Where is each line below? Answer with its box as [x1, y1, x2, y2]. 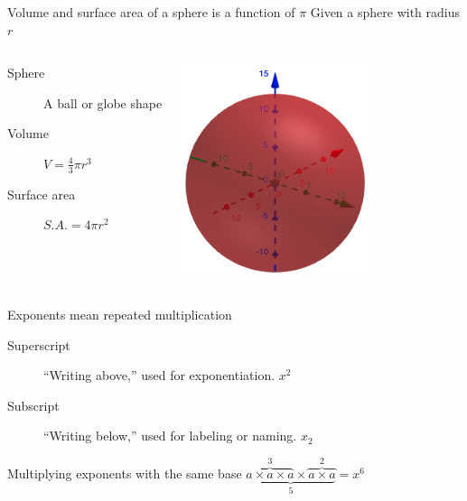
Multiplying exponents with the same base [7, 464, 242, 483]
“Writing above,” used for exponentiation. [43, 366, 276, 385]
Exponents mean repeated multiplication [7, 304, 232, 323]
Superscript [7, 335, 70, 354]
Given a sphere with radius [310, 3, 460, 21]
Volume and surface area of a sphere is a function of [7, 3, 295, 21]
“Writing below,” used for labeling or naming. [43, 426, 297, 445]
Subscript [7, 395, 60, 414]
